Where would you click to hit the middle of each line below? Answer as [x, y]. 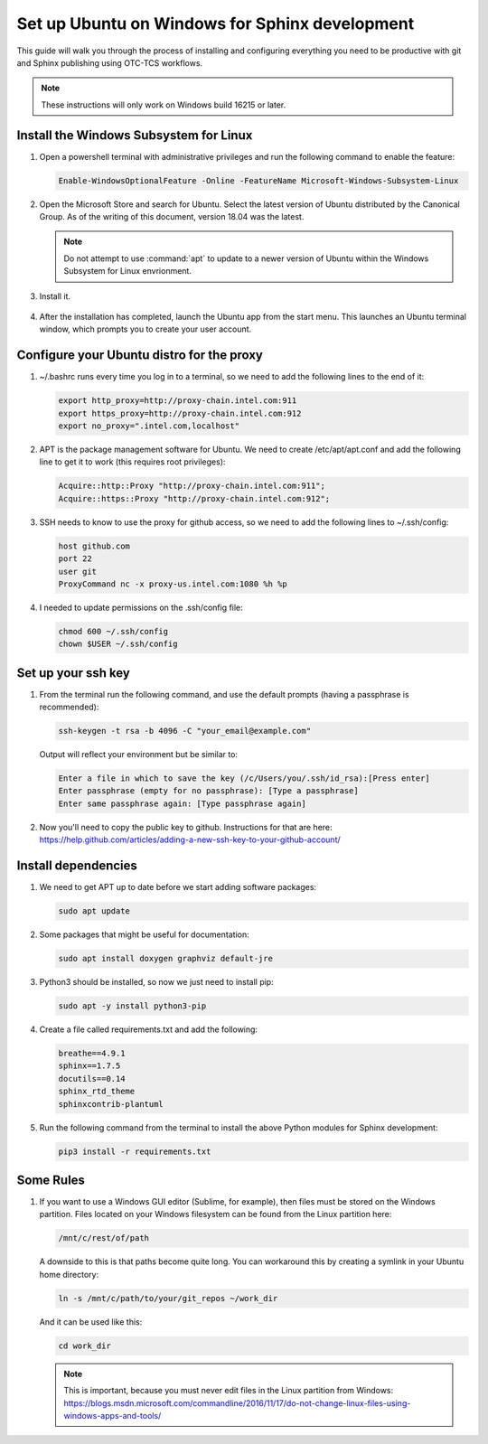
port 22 [75, 559]
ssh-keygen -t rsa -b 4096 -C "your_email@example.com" [185, 731]
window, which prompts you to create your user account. [145, 329]
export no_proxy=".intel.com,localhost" [149, 426]
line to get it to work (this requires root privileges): [132, 462]
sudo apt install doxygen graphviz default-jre [165, 959]
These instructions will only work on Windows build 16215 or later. [164, 105]
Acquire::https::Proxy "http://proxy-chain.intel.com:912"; [194, 498]
